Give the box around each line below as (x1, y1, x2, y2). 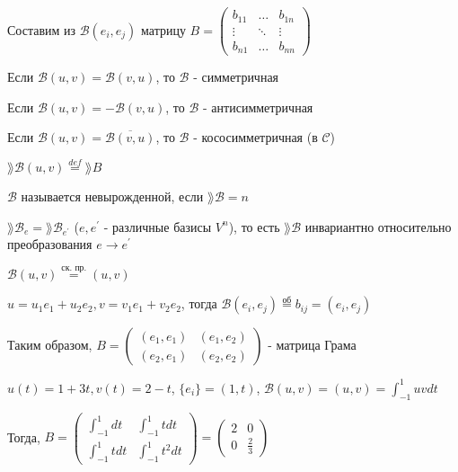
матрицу (141, 20, 186, 39)
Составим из (7, 20, 76, 39)
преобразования (7, 235, 92, 254)
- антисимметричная (203, 97, 313, 116)
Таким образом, (7, 335, 92, 354)
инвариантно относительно (304, 217, 452, 236)
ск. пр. (61, 263, 87, 273)
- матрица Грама (268, 335, 357, 354)
